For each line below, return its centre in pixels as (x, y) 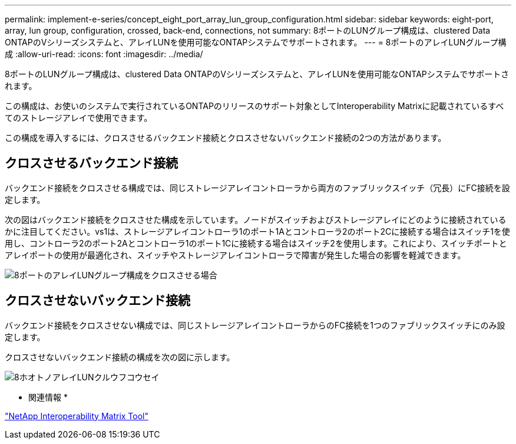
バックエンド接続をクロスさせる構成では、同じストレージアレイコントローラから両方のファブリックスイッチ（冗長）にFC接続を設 (257, 188)
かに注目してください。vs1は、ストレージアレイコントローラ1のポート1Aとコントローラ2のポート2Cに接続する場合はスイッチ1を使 (257, 231)
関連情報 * (48, 397)
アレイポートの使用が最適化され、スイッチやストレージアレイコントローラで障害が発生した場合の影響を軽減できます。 (235, 255)
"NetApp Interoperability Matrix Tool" (77, 416)
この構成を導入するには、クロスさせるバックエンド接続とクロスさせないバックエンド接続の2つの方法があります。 (226, 138)
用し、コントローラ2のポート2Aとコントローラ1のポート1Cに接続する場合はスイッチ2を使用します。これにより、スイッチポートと (256, 243)
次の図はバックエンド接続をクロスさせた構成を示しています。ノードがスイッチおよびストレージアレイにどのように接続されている (256, 219)
